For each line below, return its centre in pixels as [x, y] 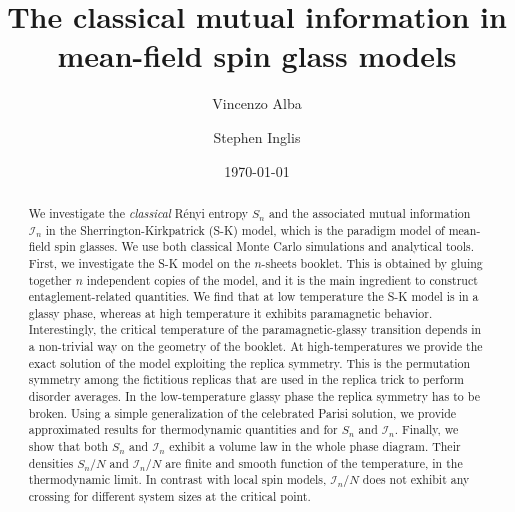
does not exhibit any [416, 479]
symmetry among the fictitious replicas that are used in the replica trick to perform [246, 379]
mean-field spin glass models [257, 55]
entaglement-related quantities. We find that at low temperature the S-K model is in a [253, 296]
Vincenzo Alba [257, 103]
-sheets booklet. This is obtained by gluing [372, 262]
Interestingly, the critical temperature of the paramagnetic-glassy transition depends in [255, 329]
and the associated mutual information [369, 212]
